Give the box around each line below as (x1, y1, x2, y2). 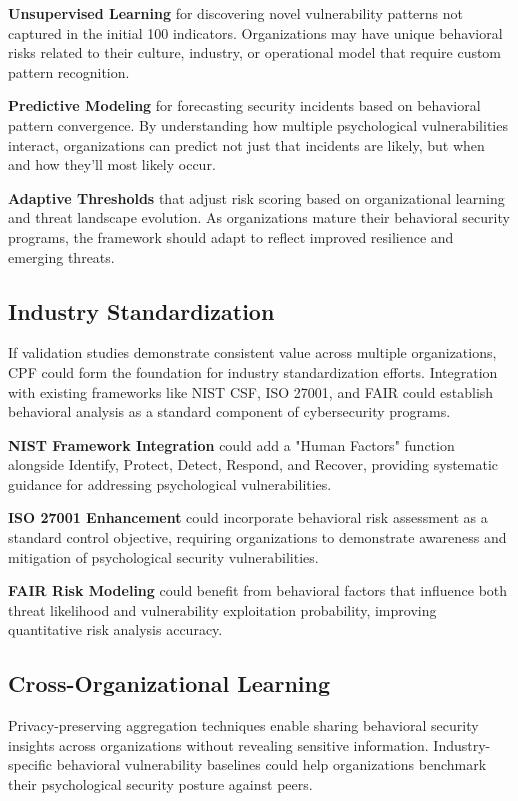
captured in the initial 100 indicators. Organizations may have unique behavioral (8, 22, 503, 43)
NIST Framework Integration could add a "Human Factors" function (8, 434, 455, 455)
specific (8, 754, 53, 775)
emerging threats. (8, 246, 115, 267)
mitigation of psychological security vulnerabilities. (8, 546, 319, 567)
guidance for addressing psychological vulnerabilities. (8, 473, 332, 494)
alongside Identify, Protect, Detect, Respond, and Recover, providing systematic (8, 454, 499, 475)
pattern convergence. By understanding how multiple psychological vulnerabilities (8, 114, 508, 135)
